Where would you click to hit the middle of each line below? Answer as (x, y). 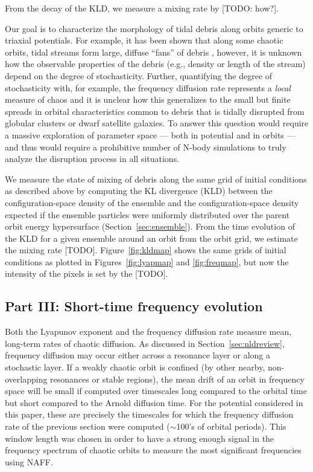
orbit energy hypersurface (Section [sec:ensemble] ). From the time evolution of (150, 226)
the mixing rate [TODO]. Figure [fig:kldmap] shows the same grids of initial (146, 250)
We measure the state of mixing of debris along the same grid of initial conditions (156, 179)
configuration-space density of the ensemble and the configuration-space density (152, 202)
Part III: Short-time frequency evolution (134, 306)
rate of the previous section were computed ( (87, 426)
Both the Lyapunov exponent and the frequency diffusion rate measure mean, (148, 331)
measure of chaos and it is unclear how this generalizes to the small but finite (148, 99)
